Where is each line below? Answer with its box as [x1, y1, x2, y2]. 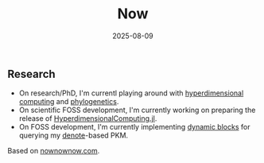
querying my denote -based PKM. [18, 130, 129, 140]
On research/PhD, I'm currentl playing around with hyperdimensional [18, 88, 244, 98]
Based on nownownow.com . [7, 146, 100, 156]
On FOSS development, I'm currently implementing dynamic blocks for [18, 122, 250, 132]
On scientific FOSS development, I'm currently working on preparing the [18, 105, 256, 115]
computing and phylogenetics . [18, 97, 119, 107]
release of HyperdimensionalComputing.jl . [18, 114, 157, 123]
